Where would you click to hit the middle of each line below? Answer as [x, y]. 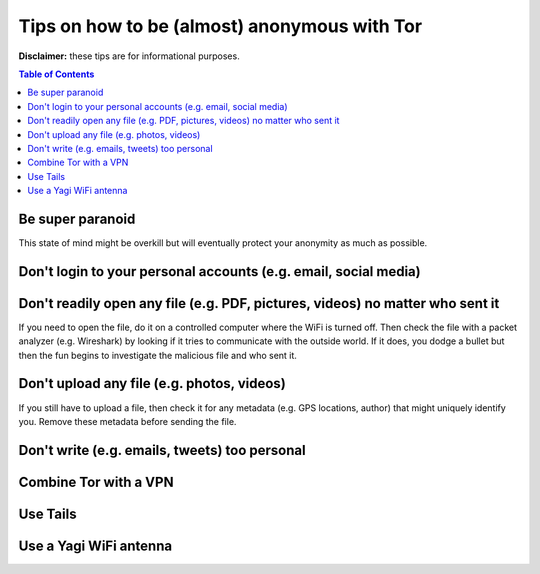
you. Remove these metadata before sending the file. [127, 421]
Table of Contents [56, 74]
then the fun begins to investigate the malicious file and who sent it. [157, 355]
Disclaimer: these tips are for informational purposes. [129, 56]
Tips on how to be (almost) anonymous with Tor [220, 26]
